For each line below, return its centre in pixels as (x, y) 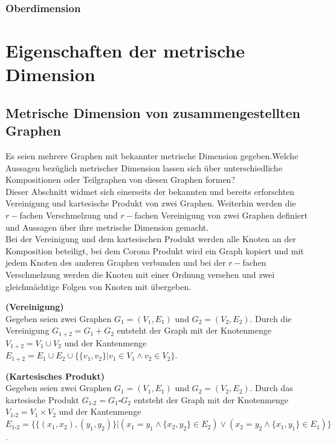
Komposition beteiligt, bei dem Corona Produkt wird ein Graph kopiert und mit (155, 250)
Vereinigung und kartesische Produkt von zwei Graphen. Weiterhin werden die (151, 203)
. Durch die (271, 318)
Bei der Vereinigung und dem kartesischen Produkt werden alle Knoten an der (151, 239)
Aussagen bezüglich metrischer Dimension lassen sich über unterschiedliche (144, 167)
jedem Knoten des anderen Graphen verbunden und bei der (116, 262)
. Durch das (271, 388)
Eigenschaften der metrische (125, 51)
